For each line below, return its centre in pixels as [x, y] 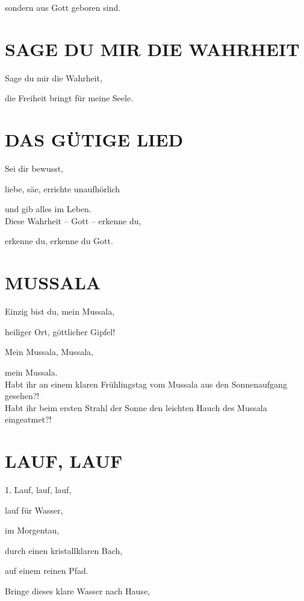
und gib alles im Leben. [48, 209]
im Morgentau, [32, 530]
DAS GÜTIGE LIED [94, 140]
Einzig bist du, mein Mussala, [60, 311]
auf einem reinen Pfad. [47, 571]
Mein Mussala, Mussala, [49, 352]
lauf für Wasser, [34, 510]
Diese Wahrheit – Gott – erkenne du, [73, 220]
